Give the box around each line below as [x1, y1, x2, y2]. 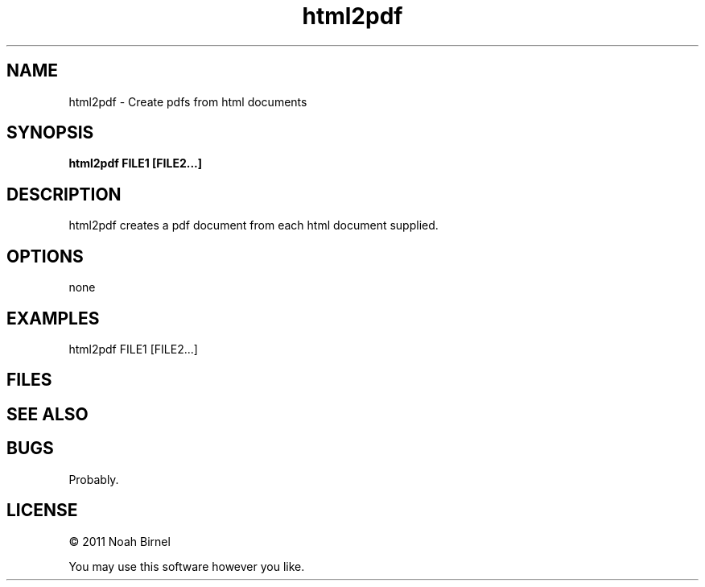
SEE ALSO [6, 403, 89, 424]
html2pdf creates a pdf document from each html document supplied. [68, 218, 439, 233]
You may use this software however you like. [68, 559, 305, 573]
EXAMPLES [6, 308, 100, 329]
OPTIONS [6, 246, 84, 267]
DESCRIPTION [6, 184, 122, 205]
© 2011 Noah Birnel [68, 534, 171, 548]
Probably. [68, 472, 119, 486]
